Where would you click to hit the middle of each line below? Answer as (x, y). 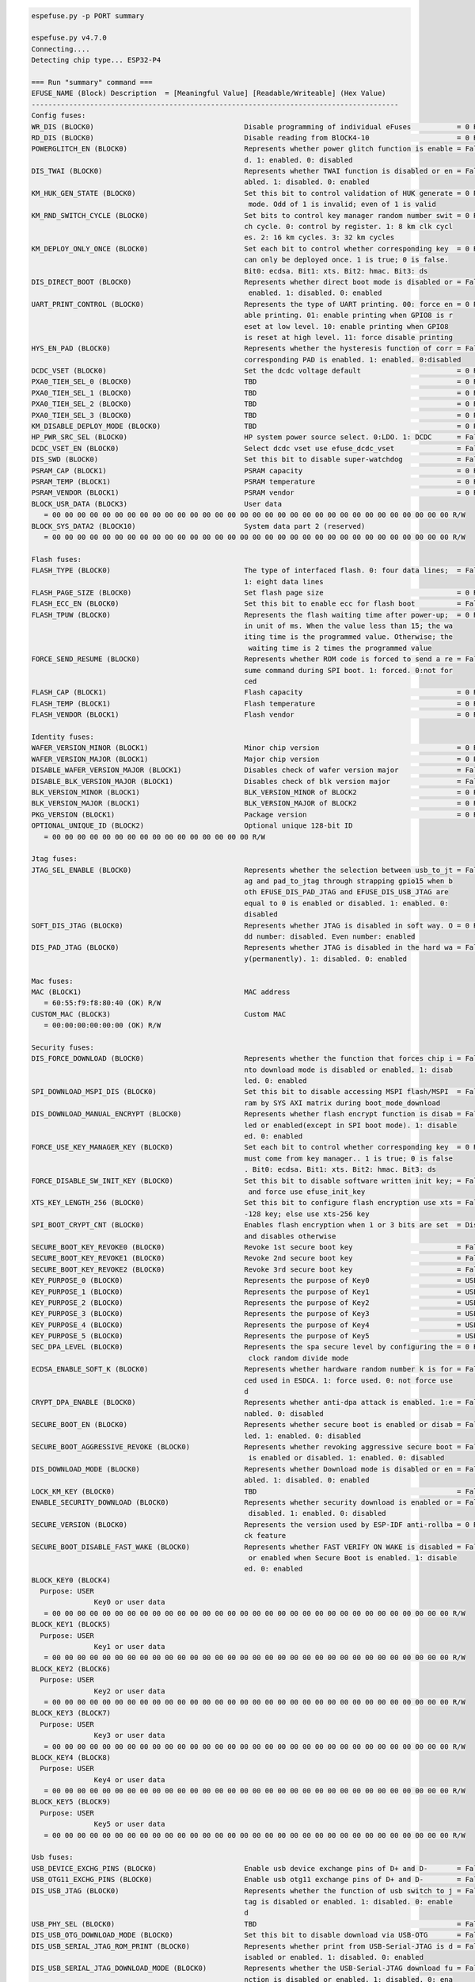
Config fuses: (59, 116)
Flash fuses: (57, 559)
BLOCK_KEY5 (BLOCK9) (71, 1802)
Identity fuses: (63, 737)
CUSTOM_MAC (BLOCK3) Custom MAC (159, 1014)
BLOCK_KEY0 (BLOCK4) (71, 1580)
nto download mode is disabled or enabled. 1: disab (348, 1069)
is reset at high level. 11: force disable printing (348, 337)
